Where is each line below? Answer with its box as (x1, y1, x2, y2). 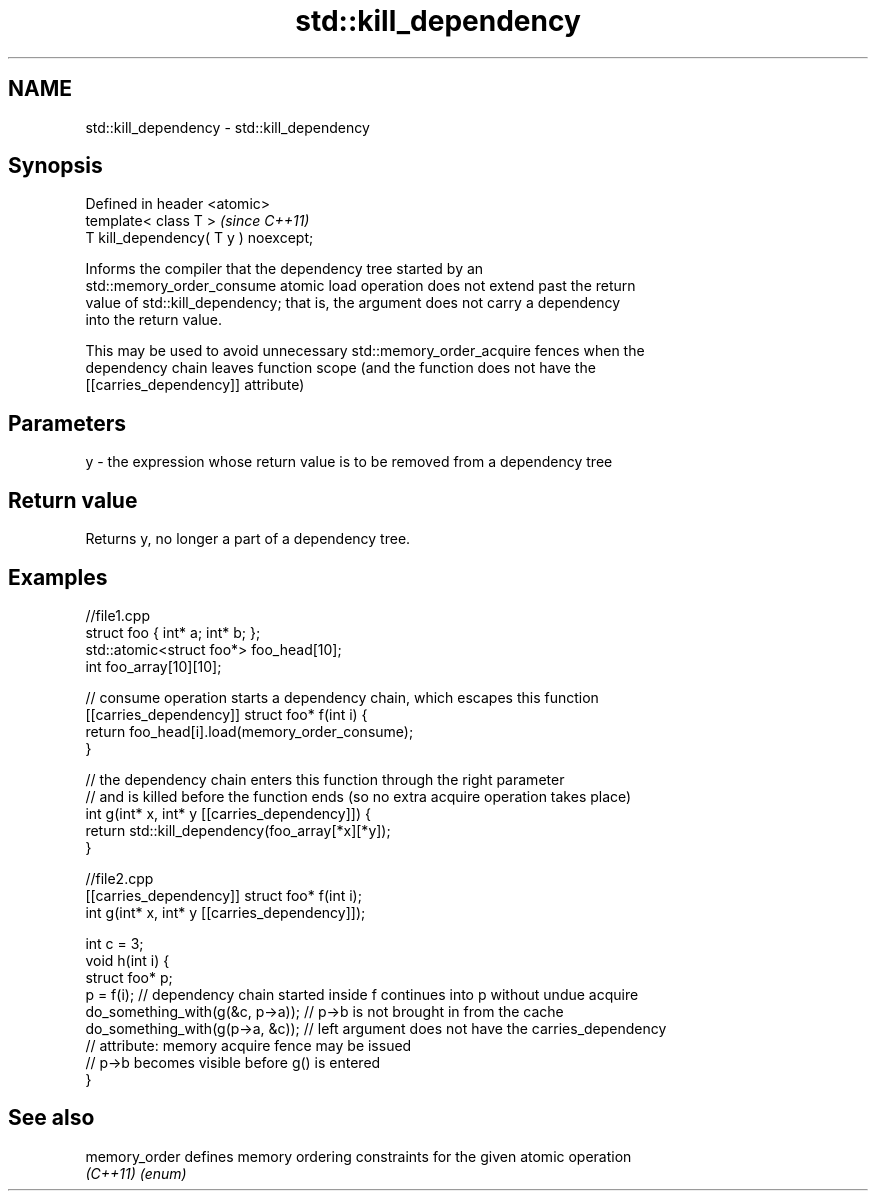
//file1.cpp (85, 606, 151, 624)
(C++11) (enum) (85, 1164, 187, 1182)
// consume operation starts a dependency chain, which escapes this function (85, 688, 599, 706)
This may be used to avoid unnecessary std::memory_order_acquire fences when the (85, 342, 645, 360)
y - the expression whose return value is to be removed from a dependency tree (85, 453, 613, 471)
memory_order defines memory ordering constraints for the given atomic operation (85, 1147, 632, 1165)
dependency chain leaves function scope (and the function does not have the (85, 359, 596, 377)
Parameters (8, 410, 126, 436)
